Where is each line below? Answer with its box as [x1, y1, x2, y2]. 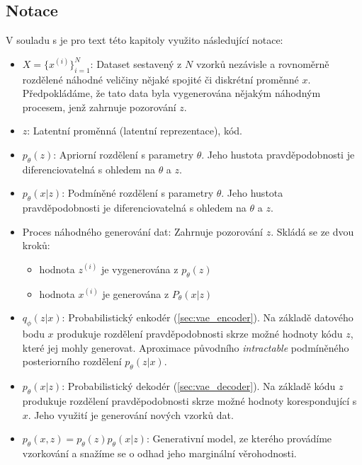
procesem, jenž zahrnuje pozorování [22, 99, 176, 114]
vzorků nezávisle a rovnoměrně [196, 56, 329, 71]
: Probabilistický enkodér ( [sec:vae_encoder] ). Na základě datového [62, 310, 353, 325]
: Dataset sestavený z [90, 56, 182, 71]
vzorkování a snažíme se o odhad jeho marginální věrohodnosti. [22, 445, 297, 460]
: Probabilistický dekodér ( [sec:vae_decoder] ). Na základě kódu [62, 379, 336, 394]
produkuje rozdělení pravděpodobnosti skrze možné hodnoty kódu [57, 326, 343, 341]
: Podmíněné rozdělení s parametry [62, 185, 214, 200]
